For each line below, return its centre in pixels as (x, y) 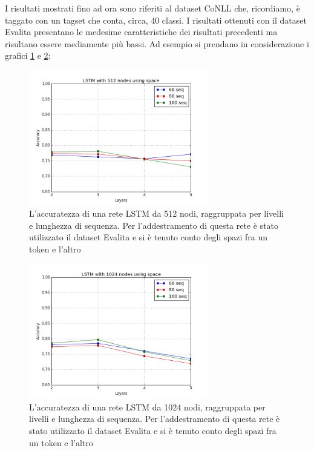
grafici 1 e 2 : (28, 55)
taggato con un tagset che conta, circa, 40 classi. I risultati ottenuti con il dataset (156, 20)
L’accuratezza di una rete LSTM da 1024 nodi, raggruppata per (147, 407)
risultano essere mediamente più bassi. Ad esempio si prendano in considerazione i (157, 43)
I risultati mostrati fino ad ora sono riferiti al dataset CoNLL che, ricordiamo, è (152, 8)
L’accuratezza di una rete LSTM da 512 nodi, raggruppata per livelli (157, 213)
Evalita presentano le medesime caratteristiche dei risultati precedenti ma (141, 32)
